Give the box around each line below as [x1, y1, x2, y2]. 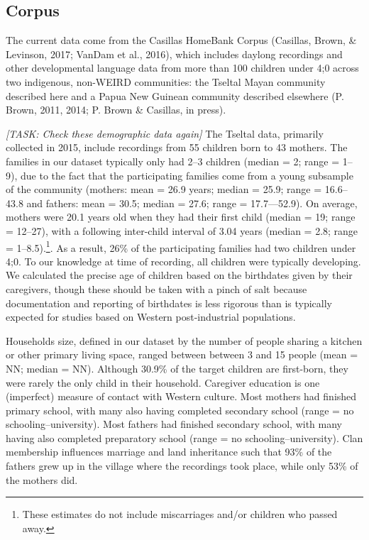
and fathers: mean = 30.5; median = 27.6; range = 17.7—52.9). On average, [26, 195, 358, 210]
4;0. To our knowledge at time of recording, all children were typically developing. [6, 253, 361, 268]
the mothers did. [6, 472, 78, 487]
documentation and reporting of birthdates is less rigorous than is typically [6, 295, 332, 310]
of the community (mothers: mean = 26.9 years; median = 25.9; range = [6, 182, 322, 197]
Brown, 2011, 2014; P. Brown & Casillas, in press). [6, 102, 226, 117]
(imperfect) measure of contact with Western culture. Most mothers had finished [6, 389, 357, 404]
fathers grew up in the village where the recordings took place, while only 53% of [6, 458, 358, 473]
